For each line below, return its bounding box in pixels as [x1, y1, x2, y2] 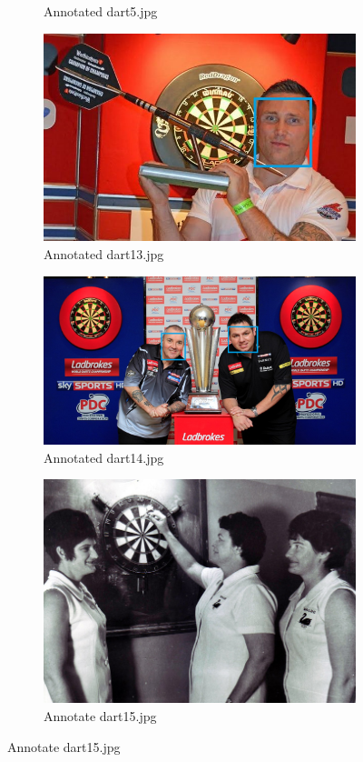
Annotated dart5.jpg [44, 2, 158, 20]
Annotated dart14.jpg [44, 447, 164, 466]
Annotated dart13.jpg [44, 244, 164, 263]
